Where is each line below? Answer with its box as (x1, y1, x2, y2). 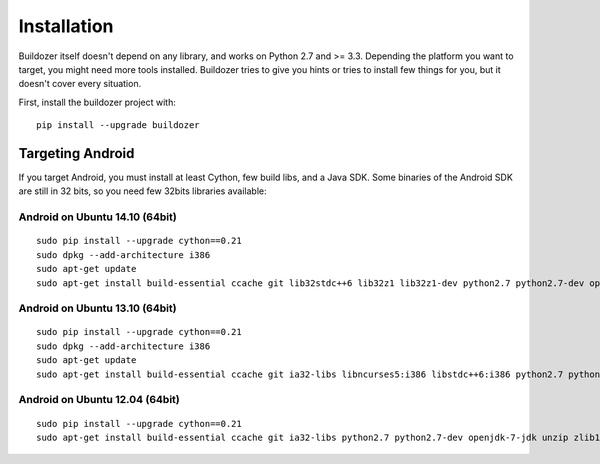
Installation (18, 15, 114, 37)
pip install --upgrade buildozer (36, 120, 200, 131)
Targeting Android (18, 145, 135, 162)
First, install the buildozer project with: (18, 96, 177, 108)
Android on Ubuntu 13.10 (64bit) (18, 301, 177, 315)
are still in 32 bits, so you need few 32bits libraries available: (18, 185, 267, 197)
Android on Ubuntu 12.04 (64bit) (18, 393, 180, 407)
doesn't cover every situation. (18, 78, 142, 90)
